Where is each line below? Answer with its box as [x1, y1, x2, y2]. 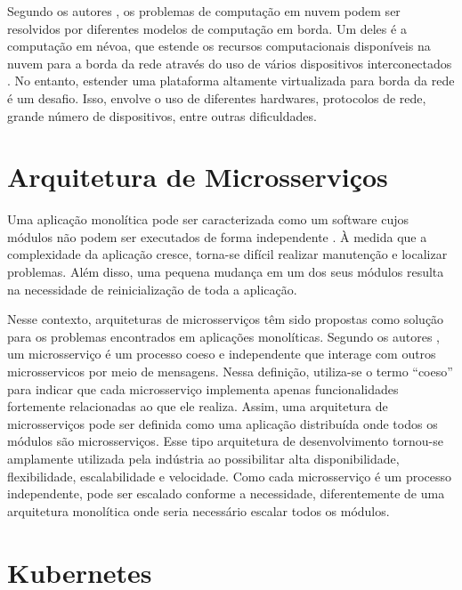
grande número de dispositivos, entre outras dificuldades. [7, 106, 317, 125]
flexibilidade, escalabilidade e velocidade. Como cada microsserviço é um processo [7, 466, 452, 485]
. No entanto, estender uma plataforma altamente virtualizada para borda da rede [7, 71, 455, 90]
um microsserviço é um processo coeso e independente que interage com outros [7, 344, 436, 363]
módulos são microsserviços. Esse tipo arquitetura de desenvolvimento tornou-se [7, 432, 443, 450]
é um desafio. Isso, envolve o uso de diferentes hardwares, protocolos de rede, [7, 88, 426, 107]
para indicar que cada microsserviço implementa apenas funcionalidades [7, 379, 399, 398]
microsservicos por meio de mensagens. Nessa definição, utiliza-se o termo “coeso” [7, 362, 453, 381]
